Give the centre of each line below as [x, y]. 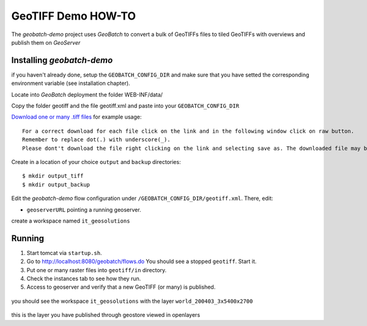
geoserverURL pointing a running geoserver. [84, 209]
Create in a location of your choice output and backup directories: [96, 161]
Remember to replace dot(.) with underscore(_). [96, 140]
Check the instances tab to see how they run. [84, 279]
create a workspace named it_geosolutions [71, 221]
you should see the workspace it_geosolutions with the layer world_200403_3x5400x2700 [132, 301]
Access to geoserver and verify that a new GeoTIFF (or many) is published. [121, 287]
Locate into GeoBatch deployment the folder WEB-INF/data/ [87, 94]
